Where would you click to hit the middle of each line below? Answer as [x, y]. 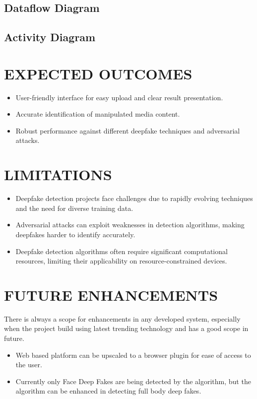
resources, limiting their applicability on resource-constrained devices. [121, 261]
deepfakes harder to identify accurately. [75, 234]
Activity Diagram [50, 37]
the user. [29, 365]
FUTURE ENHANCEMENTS [111, 295]
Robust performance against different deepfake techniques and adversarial [128, 130]
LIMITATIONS [58, 174]
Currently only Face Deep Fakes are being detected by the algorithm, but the [133, 381]
